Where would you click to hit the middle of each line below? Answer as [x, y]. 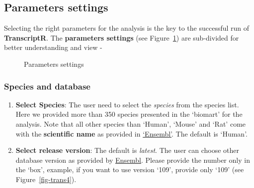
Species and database [47, 86]
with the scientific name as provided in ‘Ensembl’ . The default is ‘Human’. [131, 133]
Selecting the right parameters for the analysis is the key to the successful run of [127, 28]
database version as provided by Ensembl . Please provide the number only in [133, 160]
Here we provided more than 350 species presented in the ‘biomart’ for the [129, 114]
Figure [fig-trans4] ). [46, 179]
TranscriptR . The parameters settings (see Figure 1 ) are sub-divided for [122, 37]
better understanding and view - [53, 47]
